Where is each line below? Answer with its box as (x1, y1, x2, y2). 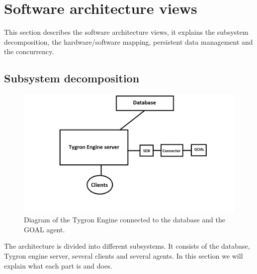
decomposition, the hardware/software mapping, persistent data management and (4, 36, 253, 47)
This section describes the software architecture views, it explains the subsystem (4, 27, 249, 37)
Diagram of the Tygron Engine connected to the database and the (24, 214, 225, 225)
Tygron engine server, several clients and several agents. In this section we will (4, 250, 243, 261)
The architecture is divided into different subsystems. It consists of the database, (4, 241, 250, 251)
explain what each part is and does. (4, 260, 112, 271)
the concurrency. (4, 46, 54, 57)
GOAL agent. (24, 224, 65, 234)
